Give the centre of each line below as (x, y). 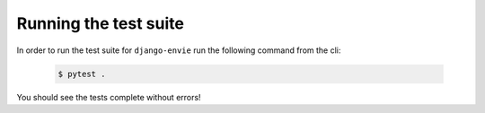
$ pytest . (82, 74)
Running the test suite (100, 23)
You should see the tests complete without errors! (109, 97)
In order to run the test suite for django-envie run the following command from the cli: (179, 50)
